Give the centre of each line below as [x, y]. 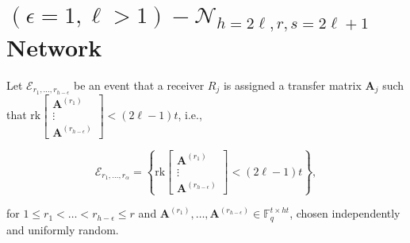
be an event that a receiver [139, 85]
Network [54, 47]
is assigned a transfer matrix [292, 85]
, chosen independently [345, 213]
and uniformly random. [63, 229]
